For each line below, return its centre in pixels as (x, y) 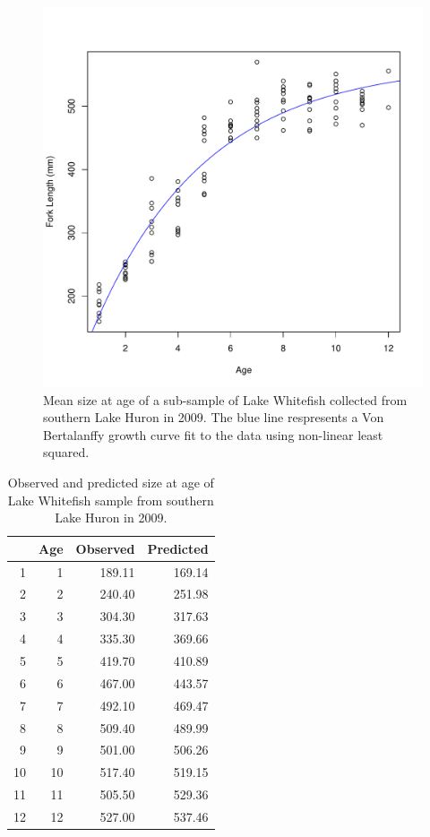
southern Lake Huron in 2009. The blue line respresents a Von (214, 417)
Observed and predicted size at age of (111, 482)
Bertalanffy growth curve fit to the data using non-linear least (213, 434)
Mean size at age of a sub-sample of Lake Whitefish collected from (225, 399)
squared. (66, 452)
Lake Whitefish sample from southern (111, 500)
